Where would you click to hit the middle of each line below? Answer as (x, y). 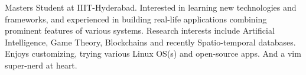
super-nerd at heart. (41, 65)
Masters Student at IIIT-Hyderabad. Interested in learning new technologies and (151, 7)
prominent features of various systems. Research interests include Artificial (140, 30)
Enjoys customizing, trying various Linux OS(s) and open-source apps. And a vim (153, 53)
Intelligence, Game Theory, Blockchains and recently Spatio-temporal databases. (150, 42)
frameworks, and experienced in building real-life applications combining (136, 19)
